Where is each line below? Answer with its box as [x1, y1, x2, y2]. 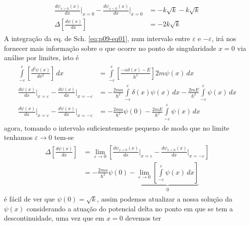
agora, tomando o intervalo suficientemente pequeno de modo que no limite [4, 122, 229, 133]
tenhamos [4, 132, 33, 142]
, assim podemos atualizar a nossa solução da [97, 194, 232, 204]
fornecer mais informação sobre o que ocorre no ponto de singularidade [4, 43, 216, 53]
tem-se [54, 132, 74, 142]
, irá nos [211, 33, 236, 44]
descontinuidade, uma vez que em [4, 213, 105, 223]
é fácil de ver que [4, 194, 55, 204]
